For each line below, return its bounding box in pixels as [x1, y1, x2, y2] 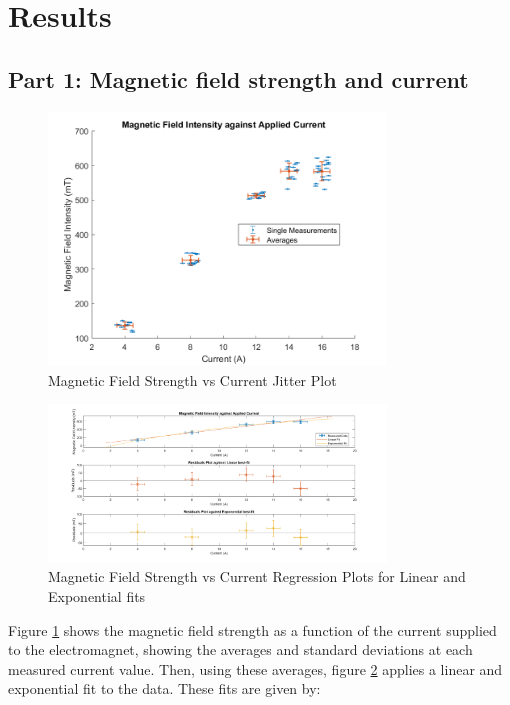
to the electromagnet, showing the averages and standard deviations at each [8, 639, 473, 660]
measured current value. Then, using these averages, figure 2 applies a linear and [8, 658, 503, 679]
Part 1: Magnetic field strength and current [8, 63, 469, 94]
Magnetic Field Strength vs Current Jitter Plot [48, 369, 337, 390]
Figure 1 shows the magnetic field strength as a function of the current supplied [8, 619, 497, 640]
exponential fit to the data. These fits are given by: [8, 678, 321, 699]
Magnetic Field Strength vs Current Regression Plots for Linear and [48, 566, 466, 587]
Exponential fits [48, 586, 146, 606]
